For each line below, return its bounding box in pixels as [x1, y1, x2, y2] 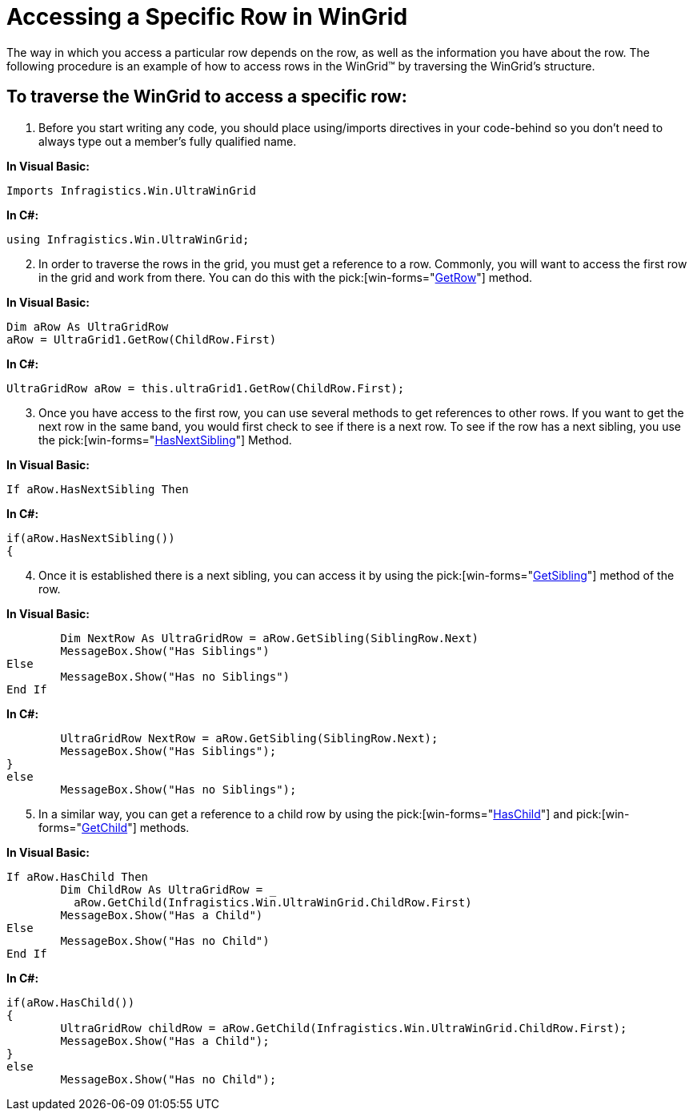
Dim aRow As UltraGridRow [6, 319, 169, 333]
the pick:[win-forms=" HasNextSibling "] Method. [38, 432, 292, 447]
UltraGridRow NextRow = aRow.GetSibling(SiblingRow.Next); [60, 731, 439, 745]
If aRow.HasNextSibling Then [6, 482, 189, 496]
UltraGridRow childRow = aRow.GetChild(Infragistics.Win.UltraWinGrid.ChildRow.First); [60, 1021, 627, 1035]
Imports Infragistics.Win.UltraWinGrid [6, 183, 256, 197]
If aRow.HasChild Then [6, 870, 149, 883]
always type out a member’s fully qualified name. [38, 134, 297, 148]
